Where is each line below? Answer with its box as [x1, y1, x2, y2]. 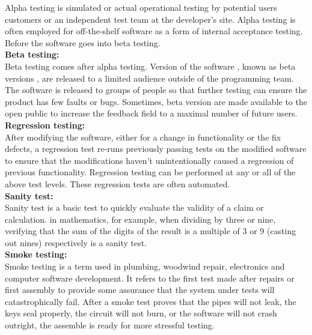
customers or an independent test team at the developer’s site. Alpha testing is [5, 13, 296, 25]
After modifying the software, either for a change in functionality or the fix [5, 130, 281, 143]
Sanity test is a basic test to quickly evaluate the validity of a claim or [5, 201, 264, 214]
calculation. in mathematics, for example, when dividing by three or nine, [5, 213, 276, 225]
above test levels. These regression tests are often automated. [5, 177, 230, 190]
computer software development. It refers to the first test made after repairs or [5, 271, 295, 284]
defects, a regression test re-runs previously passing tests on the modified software [5, 142, 307, 155]
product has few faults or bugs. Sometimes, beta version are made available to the [5, 95, 307, 107]
